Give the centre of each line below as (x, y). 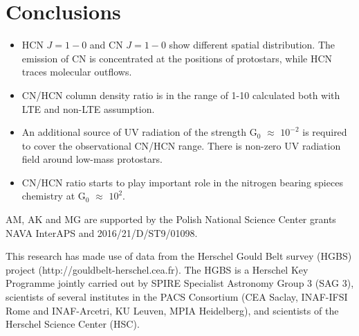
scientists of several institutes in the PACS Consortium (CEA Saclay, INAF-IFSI (177, 297)
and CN (106, 45)
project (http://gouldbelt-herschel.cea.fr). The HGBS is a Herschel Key (157, 269)
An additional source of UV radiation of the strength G (139, 132)
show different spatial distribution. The (252, 45)
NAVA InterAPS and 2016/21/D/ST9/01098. (102, 232)
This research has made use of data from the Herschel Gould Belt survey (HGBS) (179, 256)
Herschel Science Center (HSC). (73, 324)
